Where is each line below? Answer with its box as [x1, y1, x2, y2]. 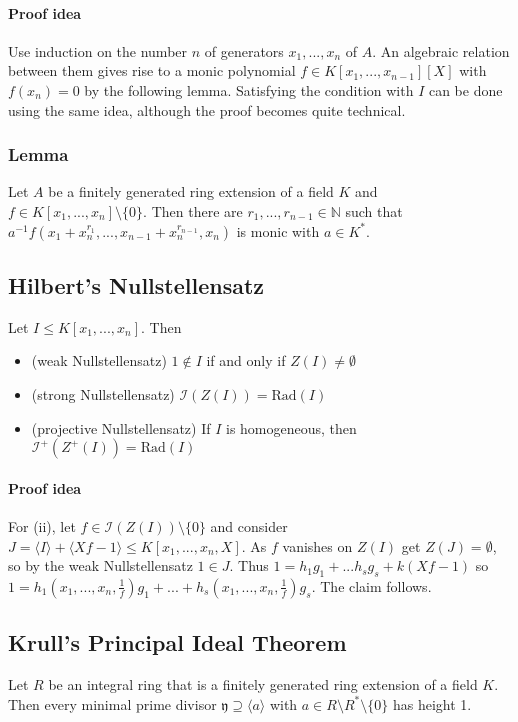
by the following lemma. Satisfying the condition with [84, 79, 414, 100]
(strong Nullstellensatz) [31, 383, 175, 404]
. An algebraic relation [372, 40, 510, 61]
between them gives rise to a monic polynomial [8, 60, 296, 81]
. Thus [229, 555, 269, 576]
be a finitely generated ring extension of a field [48, 181, 334, 202]
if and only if [206, 350, 286, 371]
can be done [428, 79, 503, 100]
